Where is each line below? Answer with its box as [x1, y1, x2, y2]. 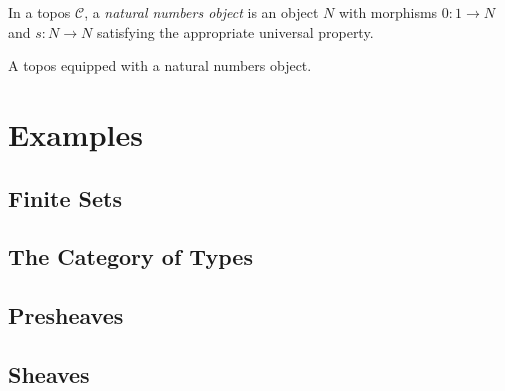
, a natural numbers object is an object [84, 2, 319, 22]
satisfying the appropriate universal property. [96, 21, 374, 42]
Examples [8, 113, 143, 154]
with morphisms [338, 2, 438, 22]
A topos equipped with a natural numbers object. [8, 55, 312, 76]
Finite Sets [8, 182, 122, 213]
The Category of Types [8, 241, 253, 272]
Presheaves [8, 300, 124, 331]
